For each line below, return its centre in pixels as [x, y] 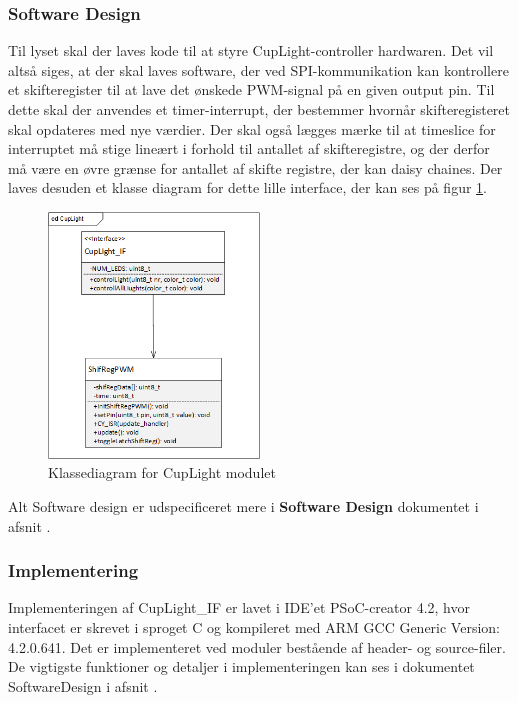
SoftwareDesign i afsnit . [83, 685]
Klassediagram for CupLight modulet [162, 472]
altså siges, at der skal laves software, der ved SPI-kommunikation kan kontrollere [258, 69]
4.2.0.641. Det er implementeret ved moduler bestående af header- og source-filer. [257, 646]
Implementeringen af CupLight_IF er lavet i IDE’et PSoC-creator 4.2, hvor [239, 607]
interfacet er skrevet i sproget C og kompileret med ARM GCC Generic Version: [254, 626]
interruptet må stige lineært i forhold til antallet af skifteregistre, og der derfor [249, 148]
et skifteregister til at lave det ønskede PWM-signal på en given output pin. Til [251, 89]
